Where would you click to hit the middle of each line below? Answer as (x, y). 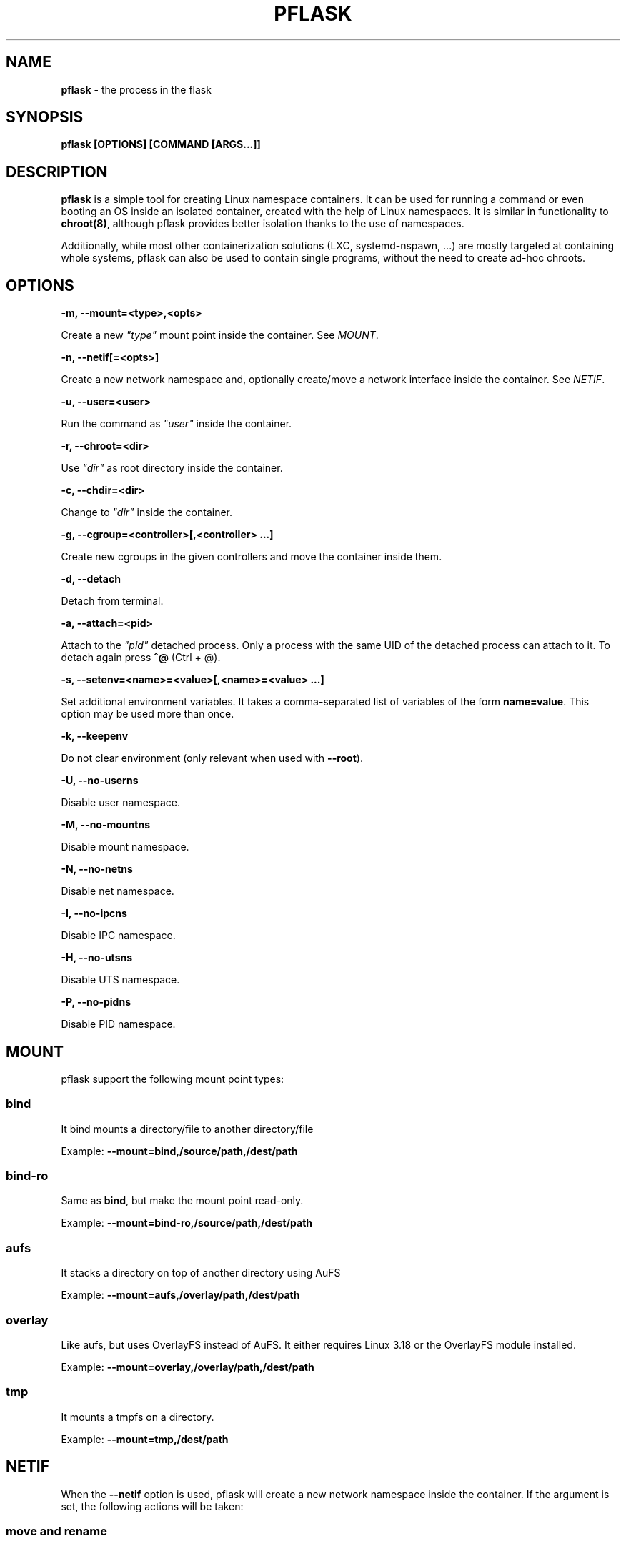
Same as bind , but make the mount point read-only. (182, 1201)
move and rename (57, 1531)
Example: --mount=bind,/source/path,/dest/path (179, 1151)
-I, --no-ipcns (94, 913)
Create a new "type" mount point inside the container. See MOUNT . (220, 335)
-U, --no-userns (100, 781)
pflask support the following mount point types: (173, 1079)
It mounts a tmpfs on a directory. (138, 1417)
